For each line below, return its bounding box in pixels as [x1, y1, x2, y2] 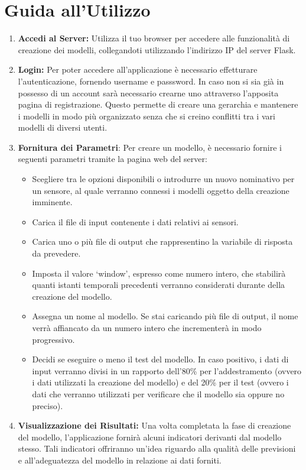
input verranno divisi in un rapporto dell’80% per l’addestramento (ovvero [32, 364, 302, 377]
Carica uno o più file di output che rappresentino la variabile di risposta [32, 235, 293, 248]
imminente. [32, 196, 73, 208]
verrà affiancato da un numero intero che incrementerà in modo [32, 322, 262, 333]
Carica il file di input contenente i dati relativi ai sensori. [32, 215, 239, 228]
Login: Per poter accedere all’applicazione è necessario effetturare [18, 63, 258, 76]
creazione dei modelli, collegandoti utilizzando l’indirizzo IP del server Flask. [18, 43, 296, 56]
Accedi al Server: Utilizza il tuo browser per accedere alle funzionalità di [18, 32, 290, 44]
